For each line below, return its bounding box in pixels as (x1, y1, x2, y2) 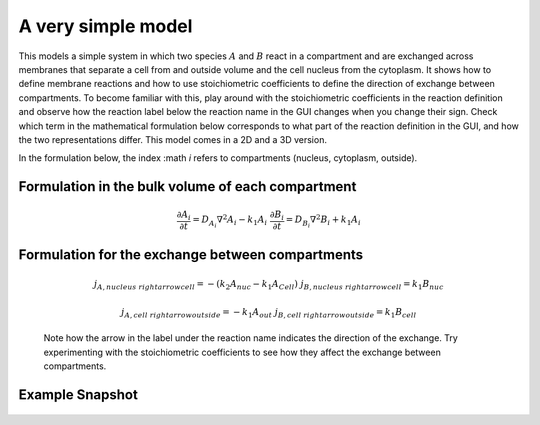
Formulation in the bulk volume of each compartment (18, 178, 357, 195)
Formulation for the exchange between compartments (18, 246, 364, 263)
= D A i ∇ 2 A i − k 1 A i (192, 213, 268, 229)
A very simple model (18, 15, 193, 37)
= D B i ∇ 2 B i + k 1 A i (285, 213, 362, 229)
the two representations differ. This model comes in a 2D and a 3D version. (18, 133, 327, 145)
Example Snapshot (18, 386, 139, 403)
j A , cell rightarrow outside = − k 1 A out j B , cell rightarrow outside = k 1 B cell (121, 306, 417, 320)
